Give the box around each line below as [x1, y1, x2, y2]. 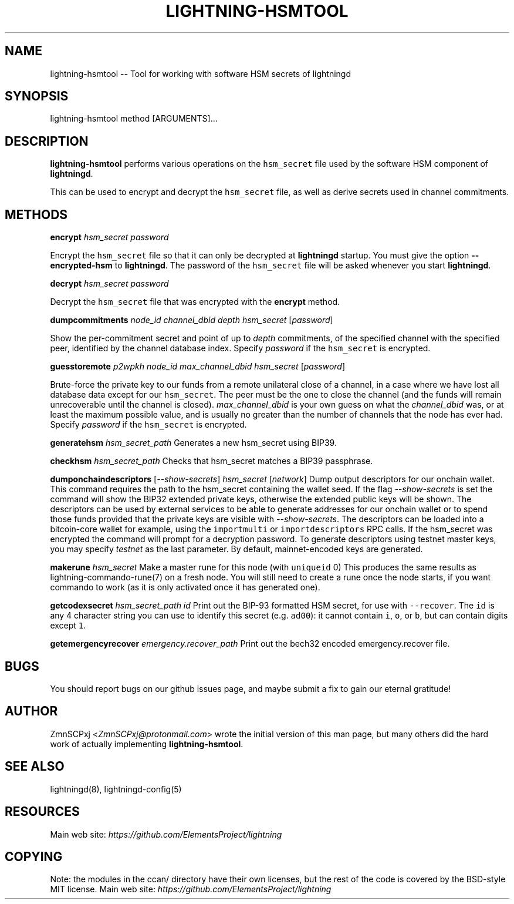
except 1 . [50, 620, 86, 631]
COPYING [5, 849, 63, 864]
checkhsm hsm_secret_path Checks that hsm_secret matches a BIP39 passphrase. [50, 456, 373, 466]
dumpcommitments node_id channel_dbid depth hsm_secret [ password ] [50, 315, 333, 325]
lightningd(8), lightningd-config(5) [50, 784, 182, 794]
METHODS [5, 207, 68, 222]
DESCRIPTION [5, 133, 89, 149]
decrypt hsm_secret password [50, 278, 169, 289]
